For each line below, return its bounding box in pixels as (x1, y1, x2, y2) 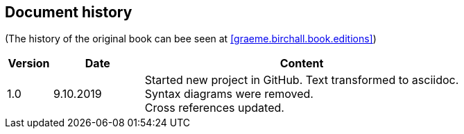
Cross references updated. (144, 101, 284, 115)
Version (8, 56, 50, 71)
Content (280, 56, 324, 71)
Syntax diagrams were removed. (144, 87, 313, 101)
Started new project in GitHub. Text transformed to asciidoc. (144, 73, 459, 87)
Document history (5, 3, 132, 21)
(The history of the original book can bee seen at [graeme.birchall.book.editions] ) (5, 33, 377, 45)
